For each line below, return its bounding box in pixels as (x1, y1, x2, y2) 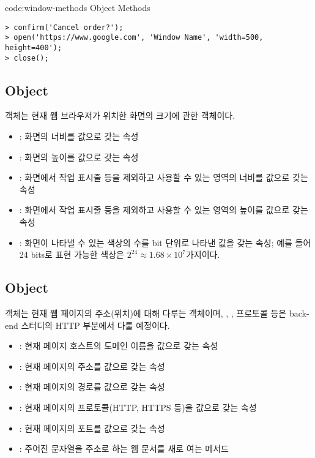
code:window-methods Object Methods (5, 1, 150, 13)
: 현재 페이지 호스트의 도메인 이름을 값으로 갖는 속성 (19, 339, 218, 352)
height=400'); (5, 43, 62, 52)
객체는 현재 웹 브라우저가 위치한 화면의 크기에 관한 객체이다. (5, 109, 235, 122)
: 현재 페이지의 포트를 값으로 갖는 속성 (19, 421, 165, 434)
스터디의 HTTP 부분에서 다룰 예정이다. (21, 318, 170, 331)
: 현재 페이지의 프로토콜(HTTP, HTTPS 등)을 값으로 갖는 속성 (19, 400, 257, 413)
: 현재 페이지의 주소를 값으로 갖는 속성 (19, 359, 165, 372)
